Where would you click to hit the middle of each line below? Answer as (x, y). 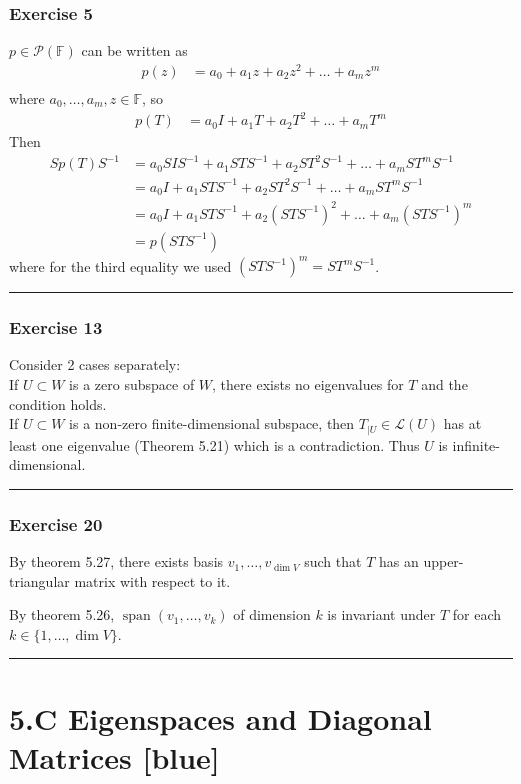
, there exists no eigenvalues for (308, 384)
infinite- (476, 444)
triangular (39, 580)
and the (444, 384)
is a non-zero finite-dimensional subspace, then (212, 423)
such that (333, 561)
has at (462, 423)
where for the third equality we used (120, 265)
